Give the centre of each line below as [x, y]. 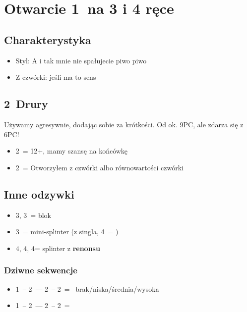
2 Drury [26, 104]
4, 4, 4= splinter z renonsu [58, 248]
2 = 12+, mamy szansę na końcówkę [72, 151]
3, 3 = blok [33, 215]
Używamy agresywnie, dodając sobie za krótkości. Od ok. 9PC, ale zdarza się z [124, 124]
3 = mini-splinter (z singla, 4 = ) [67, 232]
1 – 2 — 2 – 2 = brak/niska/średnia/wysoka [87, 288]
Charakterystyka [48, 39]
